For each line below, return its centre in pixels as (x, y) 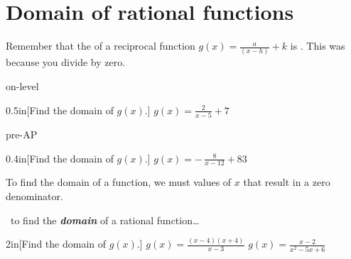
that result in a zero (287, 182)
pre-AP (22, 134)
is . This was (318, 46)
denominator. (34, 195)
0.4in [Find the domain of (60, 158)
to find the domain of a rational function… (105, 220)
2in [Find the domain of (56, 244)
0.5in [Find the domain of (60, 110)
